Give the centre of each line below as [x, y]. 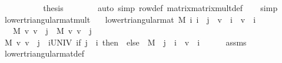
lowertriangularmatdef [44, 53]
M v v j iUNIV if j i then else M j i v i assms [125, 42]
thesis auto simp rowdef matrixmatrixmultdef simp [160, 8]
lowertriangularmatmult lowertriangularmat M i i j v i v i [130, 19]
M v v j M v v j [52, 31]
